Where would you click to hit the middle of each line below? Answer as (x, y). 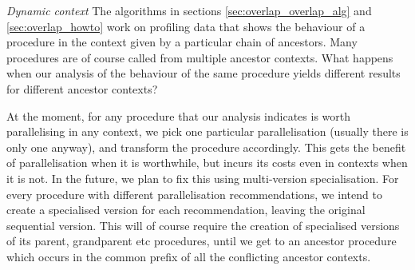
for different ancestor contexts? (82, 88)
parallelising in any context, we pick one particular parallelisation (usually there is (207, 131)
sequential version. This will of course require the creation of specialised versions (203, 225)
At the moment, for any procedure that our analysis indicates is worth (179, 115)
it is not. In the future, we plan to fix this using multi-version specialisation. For (203, 178)
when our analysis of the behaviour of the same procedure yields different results (204, 73)
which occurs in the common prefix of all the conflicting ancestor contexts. (189, 256)
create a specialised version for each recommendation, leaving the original (186, 210)
